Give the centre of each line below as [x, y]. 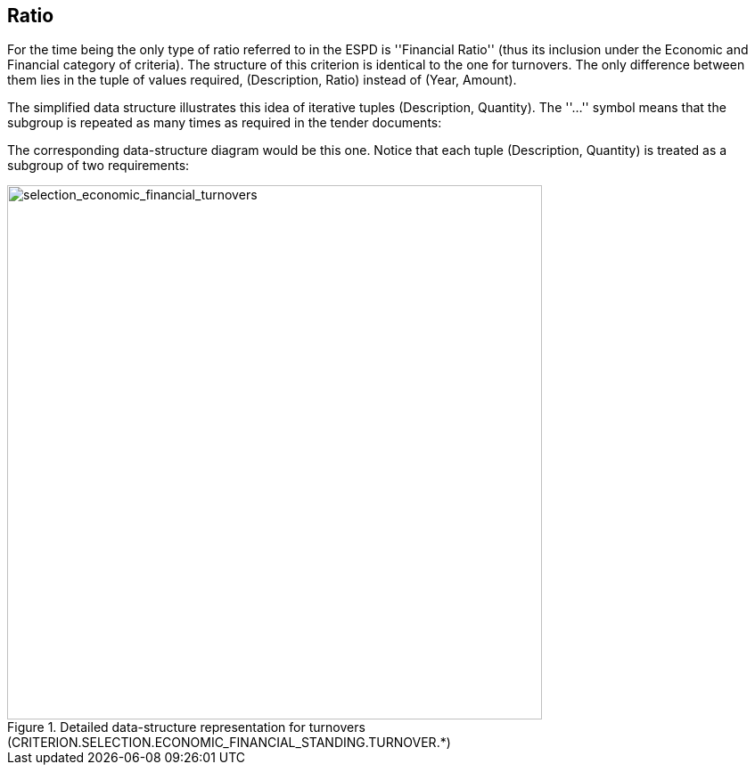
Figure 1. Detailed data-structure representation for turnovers [186, 727]
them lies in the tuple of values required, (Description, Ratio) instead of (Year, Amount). [262, 80]
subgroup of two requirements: [98, 166]
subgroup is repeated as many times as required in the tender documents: [225, 123]
